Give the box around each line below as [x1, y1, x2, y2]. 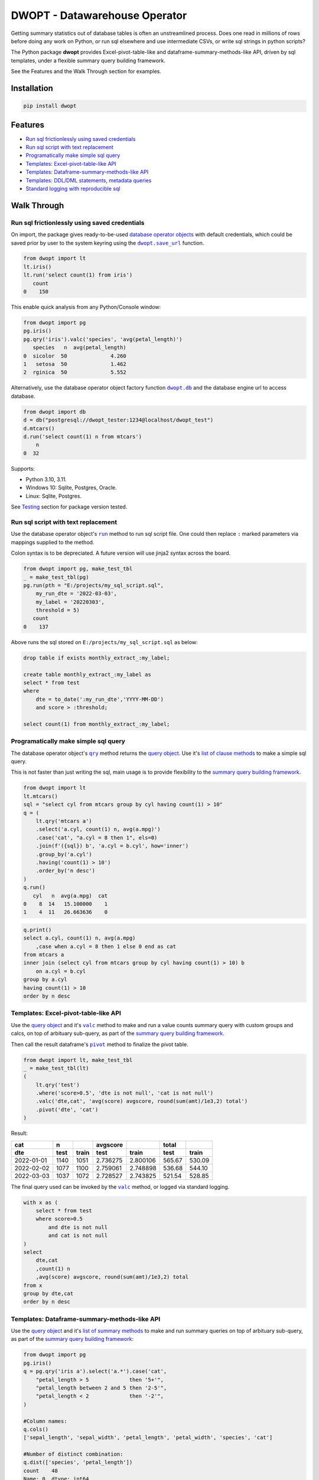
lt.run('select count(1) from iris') [23, 272, 133, 278]
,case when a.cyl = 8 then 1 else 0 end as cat [35, 943, 177, 950]
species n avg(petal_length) [32, 344, 126, 351]
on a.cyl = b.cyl [35, 968, 86, 974]
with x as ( [23, 1199, 58, 1206]
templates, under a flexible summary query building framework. [11, 57, 165, 64]
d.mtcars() [23, 425, 55, 432]
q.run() [23, 884, 45, 891]
